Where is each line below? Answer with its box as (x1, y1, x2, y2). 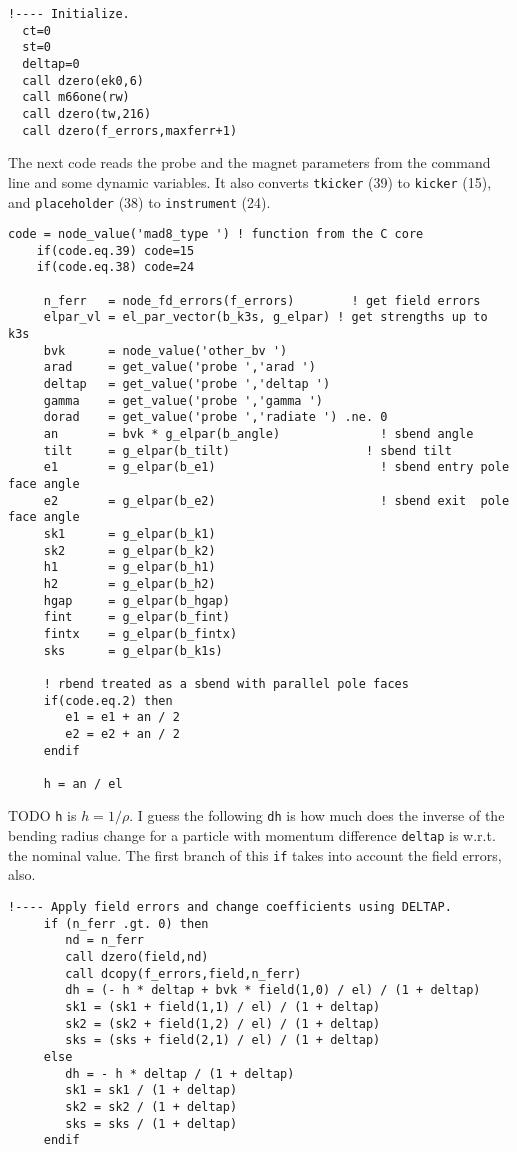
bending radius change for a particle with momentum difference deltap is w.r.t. (8, 825, 496, 846)
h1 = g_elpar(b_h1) (43, 560, 216, 575)
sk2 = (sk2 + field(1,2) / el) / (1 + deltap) (65, 1016, 381, 1031)
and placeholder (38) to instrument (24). (8, 191, 271, 212)
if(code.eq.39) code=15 (36, 243, 195, 258)
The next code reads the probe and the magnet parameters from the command (8, 152, 491, 173)
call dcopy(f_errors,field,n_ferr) (65, 966, 302, 981)
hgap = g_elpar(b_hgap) (43, 593, 230, 608)
